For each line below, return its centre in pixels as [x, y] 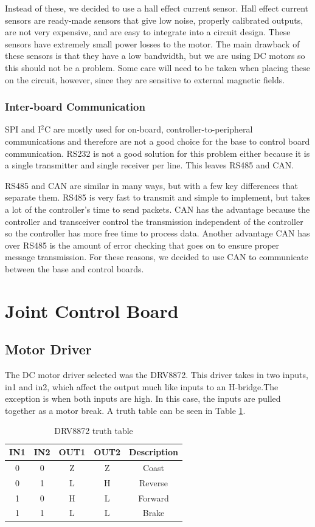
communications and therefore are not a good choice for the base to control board [157, 141]
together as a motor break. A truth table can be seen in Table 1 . [125, 410]
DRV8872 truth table [94, 431]
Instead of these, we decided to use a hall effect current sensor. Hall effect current [157, 8]
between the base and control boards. [74, 268]
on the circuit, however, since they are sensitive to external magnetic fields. [145, 79]
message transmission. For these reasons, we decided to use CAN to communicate [157, 257]
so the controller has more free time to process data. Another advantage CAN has [157, 233]
